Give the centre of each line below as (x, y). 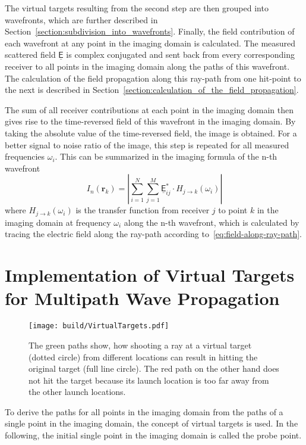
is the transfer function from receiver (143, 210)
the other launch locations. (77, 392)
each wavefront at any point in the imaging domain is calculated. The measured (150, 43)
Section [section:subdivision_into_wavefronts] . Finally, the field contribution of (150, 31)
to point (233, 210)
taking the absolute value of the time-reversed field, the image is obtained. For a (151, 133)
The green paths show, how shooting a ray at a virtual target (140, 345)
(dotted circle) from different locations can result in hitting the (143, 357)
